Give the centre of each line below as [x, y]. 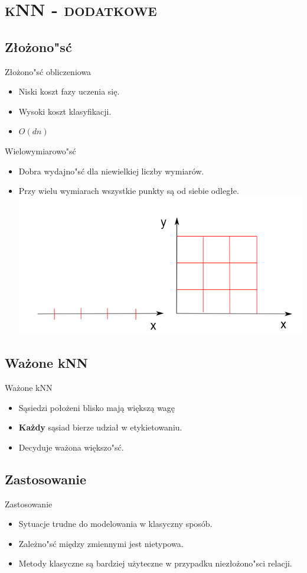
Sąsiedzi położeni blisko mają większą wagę [97, 407]
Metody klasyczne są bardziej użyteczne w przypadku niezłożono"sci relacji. [155, 563]
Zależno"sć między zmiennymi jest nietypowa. [101, 543]
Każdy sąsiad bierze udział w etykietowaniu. [100, 427]
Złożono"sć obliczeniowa [48, 71]
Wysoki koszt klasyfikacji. [65, 111]
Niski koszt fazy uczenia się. [69, 91]
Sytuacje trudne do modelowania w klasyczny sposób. [115, 524]
